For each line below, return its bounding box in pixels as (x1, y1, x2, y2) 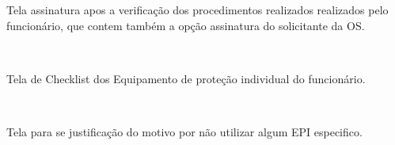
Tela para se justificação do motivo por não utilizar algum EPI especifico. (6, 123, 363, 139)
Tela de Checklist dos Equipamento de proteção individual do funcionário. (6, 70, 366, 86)
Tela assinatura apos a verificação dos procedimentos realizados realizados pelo (6, 2, 389, 17)
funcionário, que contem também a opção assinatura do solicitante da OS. (6, 17, 365, 33)
